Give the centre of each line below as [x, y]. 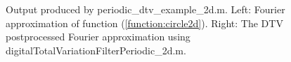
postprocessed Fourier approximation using [98, 37]
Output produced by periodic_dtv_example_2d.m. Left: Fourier [145, 9]
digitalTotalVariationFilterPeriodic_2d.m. [96, 50]
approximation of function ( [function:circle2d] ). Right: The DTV [144, 23]
